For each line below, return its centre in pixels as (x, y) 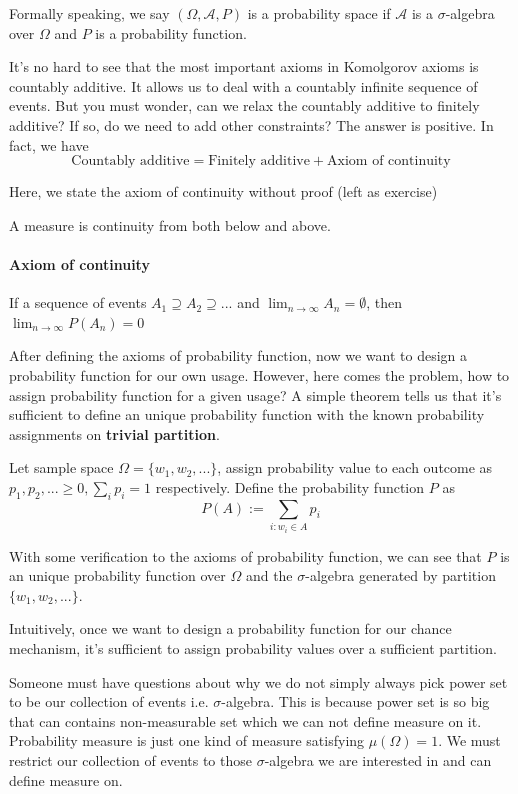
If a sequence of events (78, 302)
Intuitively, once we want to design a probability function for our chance (230, 628)
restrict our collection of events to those (130, 760)
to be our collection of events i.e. (109, 701)
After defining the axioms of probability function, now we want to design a (238, 355)
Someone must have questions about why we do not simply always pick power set (258, 681)
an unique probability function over (117, 575)
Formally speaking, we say (89, 13)
